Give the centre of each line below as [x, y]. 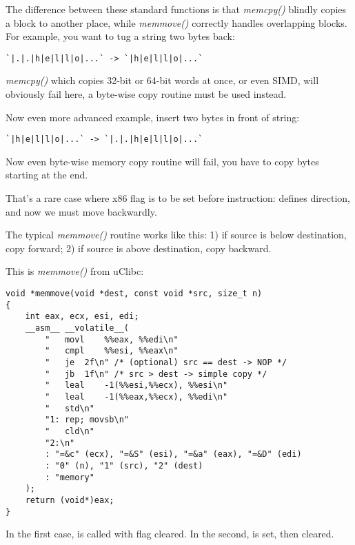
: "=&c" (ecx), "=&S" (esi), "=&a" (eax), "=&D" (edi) [173, 454]
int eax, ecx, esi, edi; [82, 317]
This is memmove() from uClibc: [75, 271]
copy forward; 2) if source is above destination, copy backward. [139, 248]
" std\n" [70, 408]
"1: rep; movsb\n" [87, 420]
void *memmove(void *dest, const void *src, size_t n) [134, 294]
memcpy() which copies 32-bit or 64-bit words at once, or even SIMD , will [162, 80]
